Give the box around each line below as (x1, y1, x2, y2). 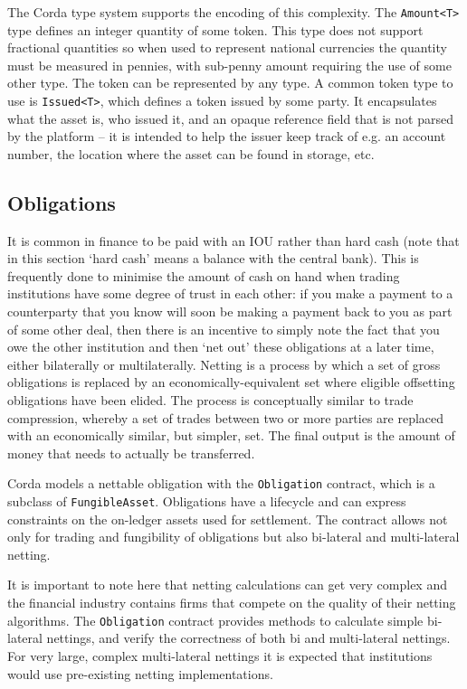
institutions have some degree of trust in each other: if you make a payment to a (7, 284, 453, 303)
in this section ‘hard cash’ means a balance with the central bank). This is (7, 249, 419, 268)
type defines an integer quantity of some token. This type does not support (7, 20, 424, 39)
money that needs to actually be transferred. (7, 443, 255, 462)
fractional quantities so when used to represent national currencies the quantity (7, 38, 447, 57)
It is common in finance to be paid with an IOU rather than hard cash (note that (7, 231, 460, 250)
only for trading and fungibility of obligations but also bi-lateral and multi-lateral (7, 527, 460, 546)
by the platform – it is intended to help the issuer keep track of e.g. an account (7, 127, 446, 146)
